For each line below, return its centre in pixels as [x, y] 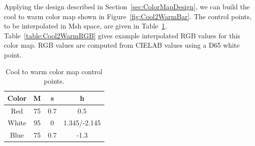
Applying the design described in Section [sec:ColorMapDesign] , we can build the [127, 6]
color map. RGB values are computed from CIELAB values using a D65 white [122, 45]
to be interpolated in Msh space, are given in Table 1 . [86, 26]
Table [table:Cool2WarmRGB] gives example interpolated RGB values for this [122, 35]
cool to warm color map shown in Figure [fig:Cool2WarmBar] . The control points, [128, 16]
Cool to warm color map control [54, 71]
